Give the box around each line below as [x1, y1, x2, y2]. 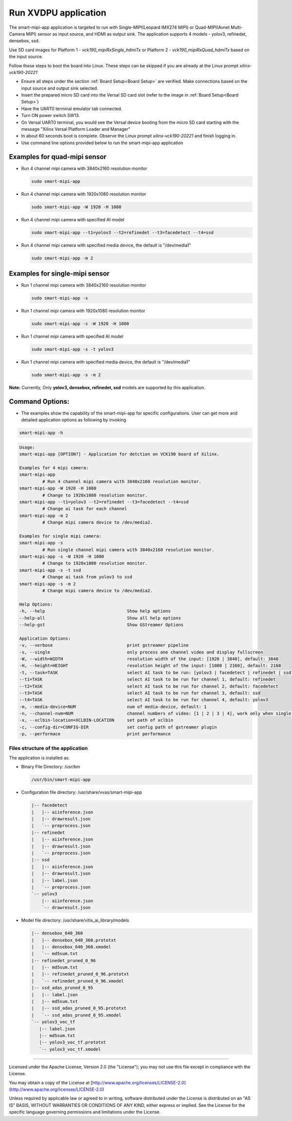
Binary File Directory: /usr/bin [21, 764, 80, 770]
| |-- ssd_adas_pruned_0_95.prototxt [31, 1005, 127, 1011]
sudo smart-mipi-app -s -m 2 [31, 372, 101, 377]
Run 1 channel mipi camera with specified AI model [21, 334, 124, 339]
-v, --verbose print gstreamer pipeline [19, 643, 189, 648]
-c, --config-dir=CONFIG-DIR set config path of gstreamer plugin [19, 724, 217, 730]
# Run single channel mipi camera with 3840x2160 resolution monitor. [42, 547, 215, 552]
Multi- [230, 24, 243, 30]
